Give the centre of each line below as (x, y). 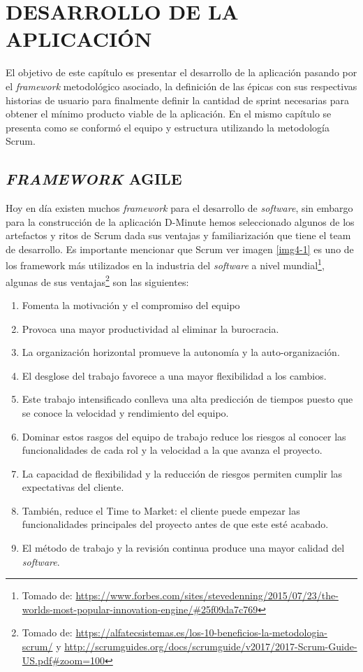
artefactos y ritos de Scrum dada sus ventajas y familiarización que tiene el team (178, 235)
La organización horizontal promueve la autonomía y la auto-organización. (181, 352)
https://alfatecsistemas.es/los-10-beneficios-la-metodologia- (202, 632)
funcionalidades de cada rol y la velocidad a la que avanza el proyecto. (172, 450)
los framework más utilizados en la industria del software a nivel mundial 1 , (165, 264)
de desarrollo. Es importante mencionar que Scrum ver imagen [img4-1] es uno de (180, 249)
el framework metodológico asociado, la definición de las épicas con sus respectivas (181, 86)
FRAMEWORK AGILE (94, 179)
